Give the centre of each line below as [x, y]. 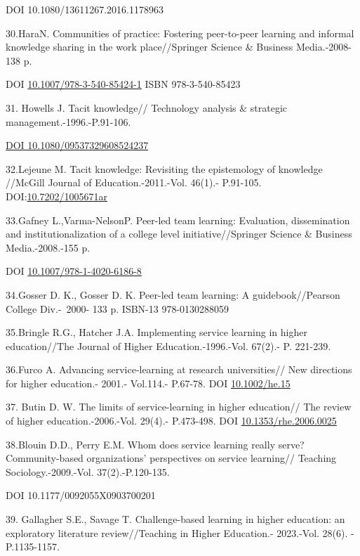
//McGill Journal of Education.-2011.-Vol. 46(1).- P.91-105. [134, 182]
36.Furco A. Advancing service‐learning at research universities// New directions [179, 369]
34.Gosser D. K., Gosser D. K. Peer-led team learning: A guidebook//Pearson [173, 294]
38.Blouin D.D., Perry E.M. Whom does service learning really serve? [155, 444]
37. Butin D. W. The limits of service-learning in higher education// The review [179, 407]
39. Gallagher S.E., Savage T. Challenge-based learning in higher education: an [175, 519]
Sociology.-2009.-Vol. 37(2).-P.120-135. [88, 471]
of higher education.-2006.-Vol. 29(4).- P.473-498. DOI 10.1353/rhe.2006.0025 [171, 421]
